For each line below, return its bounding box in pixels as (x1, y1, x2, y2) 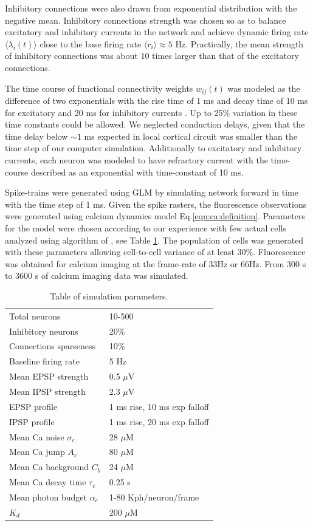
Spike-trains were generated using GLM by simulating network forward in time (5, 186, 298, 199)
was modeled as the (227, 81, 300, 94)
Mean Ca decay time (9, 476, 86, 488)
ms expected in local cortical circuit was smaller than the (84, 129, 297, 142)
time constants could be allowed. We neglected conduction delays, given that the (5, 118, 305, 131)
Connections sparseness (9, 340, 95, 352)
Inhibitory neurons (9, 324, 78, 337)
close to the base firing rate (40, 37, 142, 50)
